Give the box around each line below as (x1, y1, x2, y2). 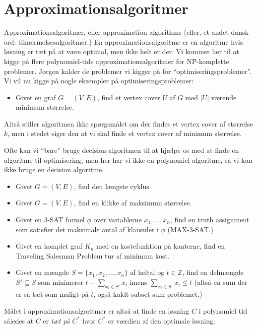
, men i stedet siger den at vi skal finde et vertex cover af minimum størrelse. (7, 128, 242, 138)
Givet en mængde (15, 267, 69, 277)
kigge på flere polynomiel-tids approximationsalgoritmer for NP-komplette (4, 56, 229, 66)
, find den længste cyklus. (73, 181, 151, 191)
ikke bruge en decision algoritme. (4, 164, 104, 175)
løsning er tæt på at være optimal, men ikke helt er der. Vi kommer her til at (4, 46, 239, 57)
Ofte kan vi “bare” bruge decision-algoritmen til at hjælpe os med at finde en (4, 145, 239, 155)
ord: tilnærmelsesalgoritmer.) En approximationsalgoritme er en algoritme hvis (4, 36, 243, 47)
